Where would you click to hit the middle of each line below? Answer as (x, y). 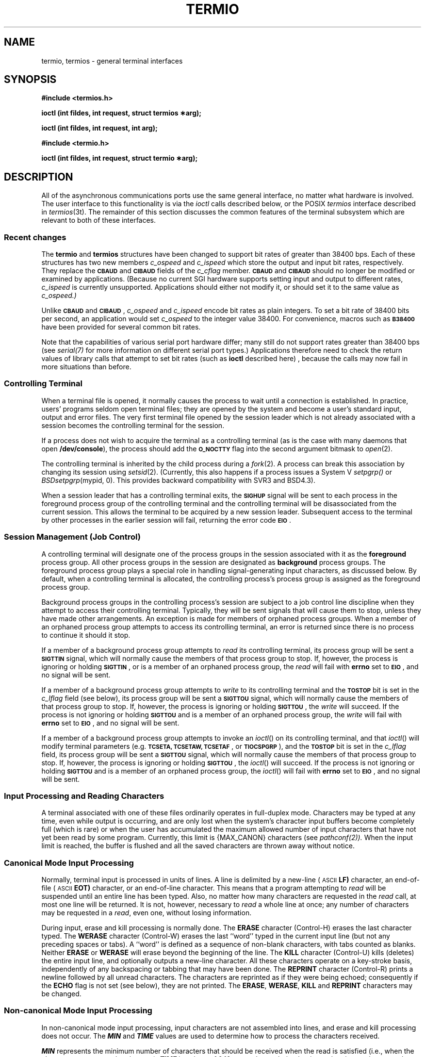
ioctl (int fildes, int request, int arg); (99, 128)
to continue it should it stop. (86, 635)
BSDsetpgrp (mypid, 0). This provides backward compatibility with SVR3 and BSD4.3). (178, 480)
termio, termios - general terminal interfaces (112, 61)
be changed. (61, 994)
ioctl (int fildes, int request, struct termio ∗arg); (120, 158)
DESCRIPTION (39, 177)
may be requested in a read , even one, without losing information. (147, 913)
